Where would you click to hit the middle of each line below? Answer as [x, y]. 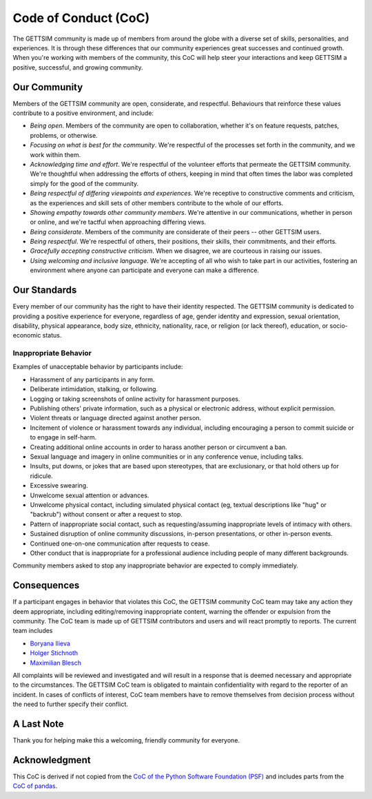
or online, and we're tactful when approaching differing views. [118, 222]
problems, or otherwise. [64, 135]
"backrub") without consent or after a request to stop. [106, 515]
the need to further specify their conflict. [71, 704]
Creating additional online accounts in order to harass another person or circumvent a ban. [158, 447]
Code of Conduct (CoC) [81, 18]
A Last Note [39, 724]
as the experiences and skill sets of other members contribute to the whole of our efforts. [157, 203]
